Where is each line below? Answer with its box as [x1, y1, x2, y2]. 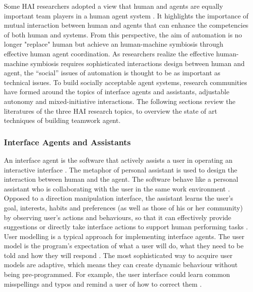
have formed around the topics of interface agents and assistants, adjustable [4, 86, 230, 97]
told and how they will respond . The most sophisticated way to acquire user [4, 250, 233, 260]
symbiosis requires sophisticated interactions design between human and [30, 58, 245, 68]
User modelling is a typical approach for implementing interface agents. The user [4, 231, 245, 241]
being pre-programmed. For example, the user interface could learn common [4, 269, 230, 279]
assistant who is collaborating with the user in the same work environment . [4, 183, 230, 193]
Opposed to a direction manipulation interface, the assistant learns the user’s [4, 193, 234, 203]
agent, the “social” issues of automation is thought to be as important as [4, 68, 220, 78]
